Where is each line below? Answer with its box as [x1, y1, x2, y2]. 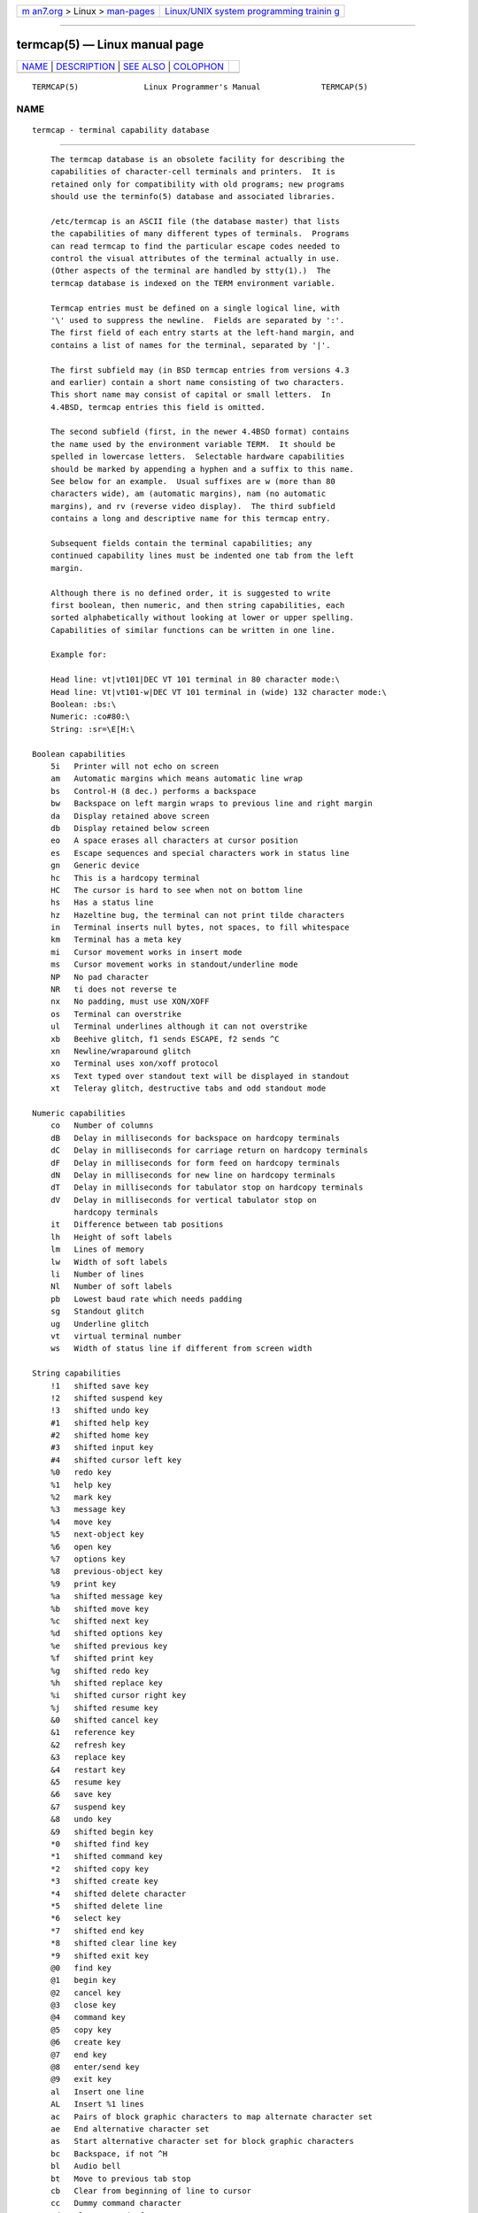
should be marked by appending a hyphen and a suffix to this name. [50, 464, 354, 474]
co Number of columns [50, 1121, 154, 1130]
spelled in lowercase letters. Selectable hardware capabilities [50, 451, 345, 462]
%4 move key [50, 1516, 112, 1527]
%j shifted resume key [50, 1702, 158, 1713]
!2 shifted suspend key [50, 1392, 164, 1403]
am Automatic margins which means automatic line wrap [50, 774, 303, 783]
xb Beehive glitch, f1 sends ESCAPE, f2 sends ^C [50, 1034, 280, 1044]
